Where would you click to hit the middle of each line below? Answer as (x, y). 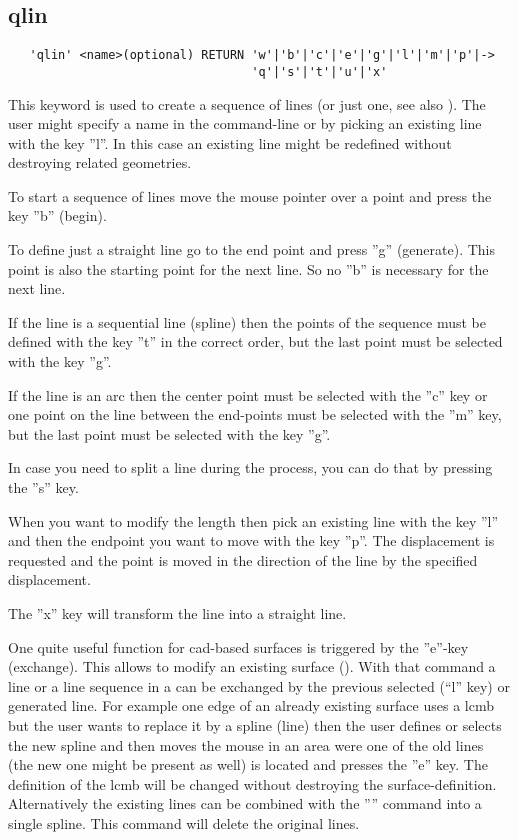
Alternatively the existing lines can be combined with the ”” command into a (245, 803)
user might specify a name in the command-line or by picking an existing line (245, 123)
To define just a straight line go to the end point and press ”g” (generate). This (251, 249)
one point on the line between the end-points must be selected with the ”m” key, (255, 414)
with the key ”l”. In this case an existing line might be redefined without (230, 142)
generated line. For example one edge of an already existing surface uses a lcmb (251, 705)
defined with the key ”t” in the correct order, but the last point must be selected (255, 341)
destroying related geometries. (100, 162)
